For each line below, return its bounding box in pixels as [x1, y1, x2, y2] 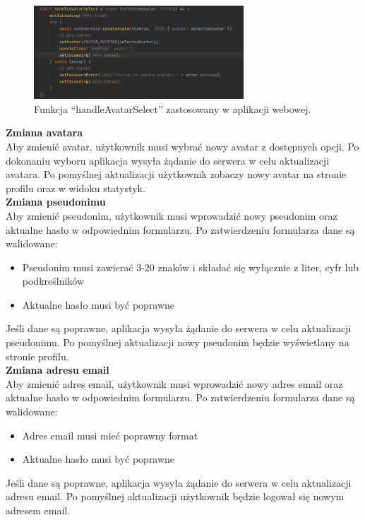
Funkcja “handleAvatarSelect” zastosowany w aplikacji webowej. [34, 101, 311, 116]
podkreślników [22, 273, 85, 288]
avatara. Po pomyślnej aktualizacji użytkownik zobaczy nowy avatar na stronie [6, 167, 347, 182]
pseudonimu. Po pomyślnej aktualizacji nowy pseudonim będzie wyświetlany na [6, 335, 349, 350]
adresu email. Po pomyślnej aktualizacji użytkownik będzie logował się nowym [6, 489, 345, 504]
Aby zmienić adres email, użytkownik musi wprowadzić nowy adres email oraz [6, 376, 343, 391]
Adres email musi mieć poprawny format [22, 427, 198, 442]
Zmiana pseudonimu [6, 194, 106, 209]
